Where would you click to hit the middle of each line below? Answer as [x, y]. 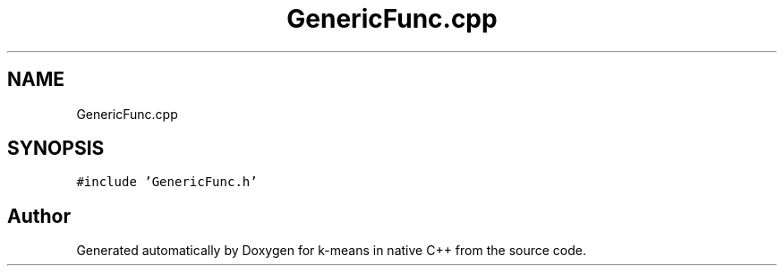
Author [39, 216]
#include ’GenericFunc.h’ [167, 182]
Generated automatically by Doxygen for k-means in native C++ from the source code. [331, 251]
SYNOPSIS [56, 149]
